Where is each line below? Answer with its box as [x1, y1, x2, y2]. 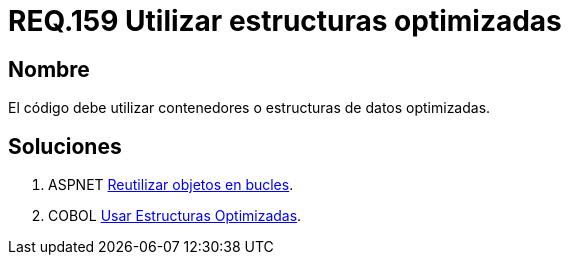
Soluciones [8, 133, 122, 159]
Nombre [8, 56, 90, 82]
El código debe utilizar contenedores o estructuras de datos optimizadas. [8, 99, 491, 117]
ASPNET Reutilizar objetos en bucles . [48, 176, 294, 194]
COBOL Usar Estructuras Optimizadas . [48, 207, 302, 225]
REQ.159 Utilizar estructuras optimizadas [8, 4, 562, 38]
